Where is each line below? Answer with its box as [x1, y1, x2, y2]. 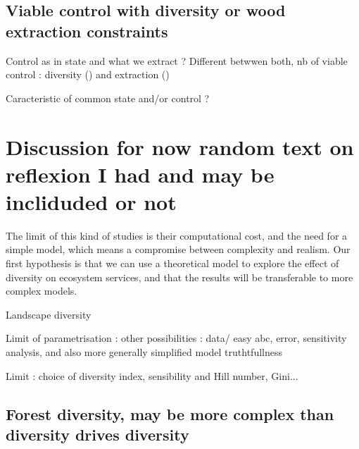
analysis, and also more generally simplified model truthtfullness [6, 345, 282, 359]
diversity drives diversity [6, 424, 189, 445]
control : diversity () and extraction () [6, 67, 170, 82]
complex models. [6, 283, 77, 298]
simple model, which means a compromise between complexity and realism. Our [6, 242, 351, 257]
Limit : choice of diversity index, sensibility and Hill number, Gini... [6, 368, 298, 383]
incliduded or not [6, 187, 177, 216]
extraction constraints [6, 20, 168, 42]
